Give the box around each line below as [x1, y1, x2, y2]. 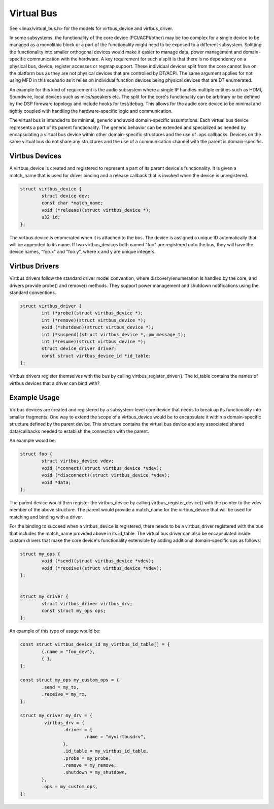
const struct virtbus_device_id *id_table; [41, 353, 152, 359]
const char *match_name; [41, 200, 104, 206]
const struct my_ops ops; [41, 608, 106, 614]
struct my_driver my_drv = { [20, 713, 93, 719]
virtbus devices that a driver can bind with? [9, 380, 100, 386]
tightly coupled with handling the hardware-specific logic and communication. [9, 108, 173, 114]
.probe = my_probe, [62, 755, 112, 761]
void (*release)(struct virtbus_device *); [41, 207, 152, 213]
